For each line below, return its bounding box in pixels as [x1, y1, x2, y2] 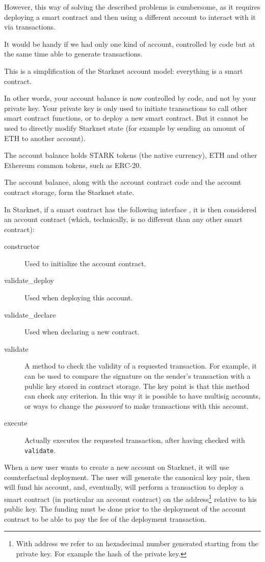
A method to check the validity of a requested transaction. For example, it [24, 360, 257, 371]
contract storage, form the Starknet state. [4, 186, 135, 197]
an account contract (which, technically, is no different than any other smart [4, 214, 243, 224]
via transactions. [4, 21, 56, 32]
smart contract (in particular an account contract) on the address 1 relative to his [4, 492, 257, 504]
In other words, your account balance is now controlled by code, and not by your [4, 93, 257, 103]
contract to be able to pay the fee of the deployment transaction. [4, 513, 207, 524]
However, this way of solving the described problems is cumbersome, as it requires [4, 2, 260, 12]
